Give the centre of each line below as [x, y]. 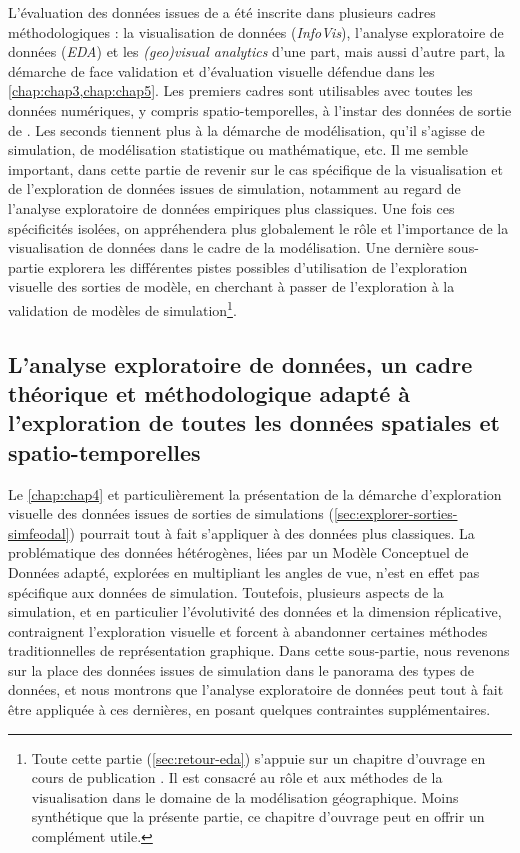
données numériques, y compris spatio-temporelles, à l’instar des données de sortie [260, 109]
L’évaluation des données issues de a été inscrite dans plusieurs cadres [222, 12]
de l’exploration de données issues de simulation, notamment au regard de [234, 188]
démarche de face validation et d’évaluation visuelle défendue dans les [221, 70]
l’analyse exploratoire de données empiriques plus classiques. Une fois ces [231, 207]
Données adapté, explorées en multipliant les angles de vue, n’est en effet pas [244, 571]
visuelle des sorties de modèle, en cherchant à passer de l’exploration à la [231, 286]
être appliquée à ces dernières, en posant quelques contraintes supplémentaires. [249, 709]
